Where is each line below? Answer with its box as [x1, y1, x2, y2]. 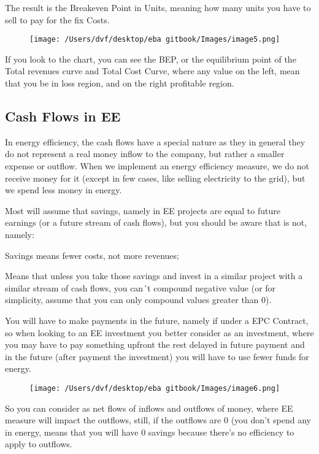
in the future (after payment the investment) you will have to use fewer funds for [5, 350, 309, 363]
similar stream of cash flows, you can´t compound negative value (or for [5, 281, 276, 294]
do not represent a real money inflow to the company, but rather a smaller [5, 147, 285, 160]
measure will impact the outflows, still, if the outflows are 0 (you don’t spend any [5, 414, 312, 426]
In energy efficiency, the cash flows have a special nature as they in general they [5, 135, 306, 148]
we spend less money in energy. [5, 183, 122, 196]
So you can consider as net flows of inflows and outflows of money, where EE [5, 401, 293, 414]
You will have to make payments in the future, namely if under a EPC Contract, [5, 314, 309, 326]
